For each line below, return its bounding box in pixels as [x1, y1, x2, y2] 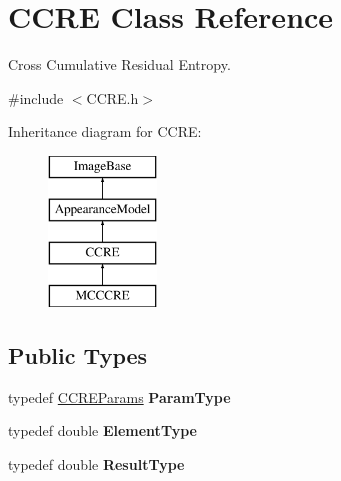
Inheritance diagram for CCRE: [8, 121, 202, 142]
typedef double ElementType [8, 420, 197, 441]
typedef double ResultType [8, 454, 185, 475]
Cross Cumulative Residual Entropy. [8, 54, 231, 75]
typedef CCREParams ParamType [8, 386, 231, 407]
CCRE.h [86, 87, 139, 108]
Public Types [8, 340, 148, 371]
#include [8, 87, 64, 108]
